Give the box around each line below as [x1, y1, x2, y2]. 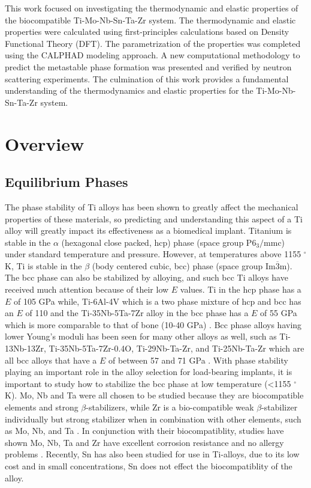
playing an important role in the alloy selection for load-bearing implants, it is [5, 365, 292, 378]
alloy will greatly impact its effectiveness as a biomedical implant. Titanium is [5, 224, 292, 237]
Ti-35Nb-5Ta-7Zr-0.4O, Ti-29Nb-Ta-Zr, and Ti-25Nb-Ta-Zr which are [49, 342, 304, 355]
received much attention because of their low [5, 283, 169, 296]
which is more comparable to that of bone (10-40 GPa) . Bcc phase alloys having [5, 318, 302, 331]
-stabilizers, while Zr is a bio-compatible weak [86, 401, 254, 413]
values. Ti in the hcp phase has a [180, 283, 301, 296]
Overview [5, 131, 84, 156]
